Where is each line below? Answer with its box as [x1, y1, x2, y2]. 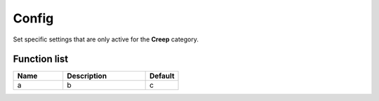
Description [67, 71, 107, 81]
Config [13, 11, 54, 26]
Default [149, 71, 175, 81]
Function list [13, 53, 69, 65]
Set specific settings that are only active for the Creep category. [13, 35, 199, 43]
